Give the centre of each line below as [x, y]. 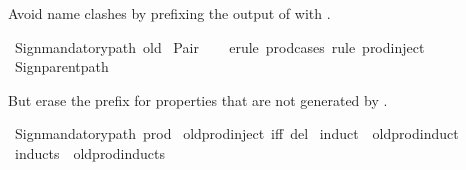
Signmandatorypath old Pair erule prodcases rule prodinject [219, 46]
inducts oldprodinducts [89, 152]
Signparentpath [61, 66]
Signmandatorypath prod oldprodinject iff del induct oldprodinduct [236, 133]
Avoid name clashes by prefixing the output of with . [169, 13]
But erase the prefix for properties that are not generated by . [198, 99]
